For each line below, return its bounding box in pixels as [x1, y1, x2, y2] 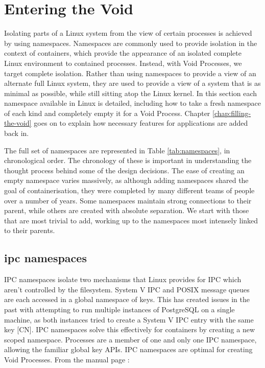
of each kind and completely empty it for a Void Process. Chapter [4, 107, 210, 118]
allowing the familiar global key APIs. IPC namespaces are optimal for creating [4, 344, 253, 355]
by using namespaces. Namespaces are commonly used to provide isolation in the [4, 37, 257, 48]
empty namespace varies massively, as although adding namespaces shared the [4, 175, 249, 186]
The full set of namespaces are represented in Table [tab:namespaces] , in [4, 145, 230, 155]
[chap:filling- [212, 107, 251, 118]
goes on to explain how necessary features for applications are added [34, 118, 248, 128]
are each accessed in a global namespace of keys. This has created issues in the [4, 294, 250, 305]
